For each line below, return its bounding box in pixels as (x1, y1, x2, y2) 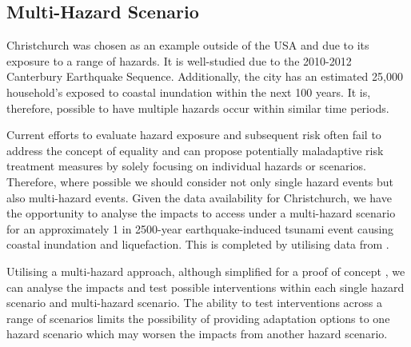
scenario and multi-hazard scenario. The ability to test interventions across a (6, 294, 383, 311)
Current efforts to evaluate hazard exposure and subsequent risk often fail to (6, 126, 381, 143)
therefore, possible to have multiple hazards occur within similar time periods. (6, 99, 389, 116)
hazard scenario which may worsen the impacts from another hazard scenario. (6, 325, 388, 342)
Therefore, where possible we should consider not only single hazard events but (6, 173, 394, 189)
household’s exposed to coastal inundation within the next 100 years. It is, (6, 83, 371, 100)
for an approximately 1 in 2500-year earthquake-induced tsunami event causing (6, 220, 394, 237)
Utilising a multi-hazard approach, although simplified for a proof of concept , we (6, 262, 405, 279)
